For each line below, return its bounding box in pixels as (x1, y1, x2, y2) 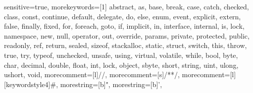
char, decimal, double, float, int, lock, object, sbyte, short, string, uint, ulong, (4, 59, 239, 70)
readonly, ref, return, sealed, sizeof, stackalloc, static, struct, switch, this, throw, (4, 40, 247, 50)
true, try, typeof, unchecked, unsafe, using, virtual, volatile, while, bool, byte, (4, 49, 238, 60)
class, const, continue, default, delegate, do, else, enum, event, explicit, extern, (4, 11, 241, 21)
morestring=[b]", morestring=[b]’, (60, 79, 162, 89)
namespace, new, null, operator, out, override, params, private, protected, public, (4, 30, 250, 41)
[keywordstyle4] (4, 79, 51, 89)
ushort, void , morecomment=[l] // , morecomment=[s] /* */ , (4, 69, 180, 80)
